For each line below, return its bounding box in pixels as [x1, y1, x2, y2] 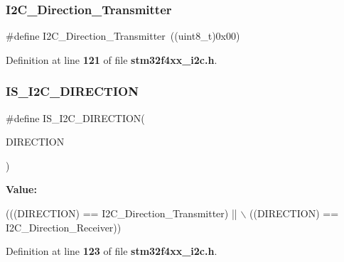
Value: [6, 182, 37, 197]
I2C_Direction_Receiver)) [6, 219, 122, 234]
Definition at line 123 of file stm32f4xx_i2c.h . [6, 244, 217, 258]
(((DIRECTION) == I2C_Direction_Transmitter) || [6, 206, 237, 220]
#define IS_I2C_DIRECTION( [6, 110, 145, 125]
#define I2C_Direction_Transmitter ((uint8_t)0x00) [6, 28, 240, 43]
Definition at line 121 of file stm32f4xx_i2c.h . [6, 52, 217, 67]
